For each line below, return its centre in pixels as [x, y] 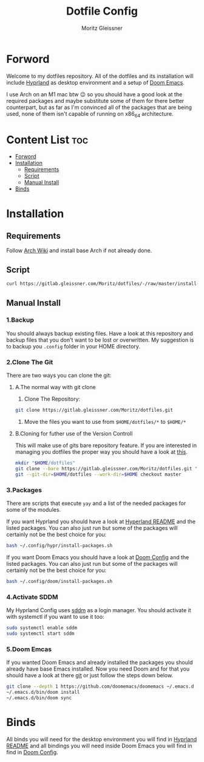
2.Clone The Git [30, 362]
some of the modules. [34, 509]
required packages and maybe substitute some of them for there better [95, 101]
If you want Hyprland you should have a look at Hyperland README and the [101, 521]
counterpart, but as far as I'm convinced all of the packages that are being [99, 107]
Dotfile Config [102, 11]
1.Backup [20, 320]
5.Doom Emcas [29, 649]
